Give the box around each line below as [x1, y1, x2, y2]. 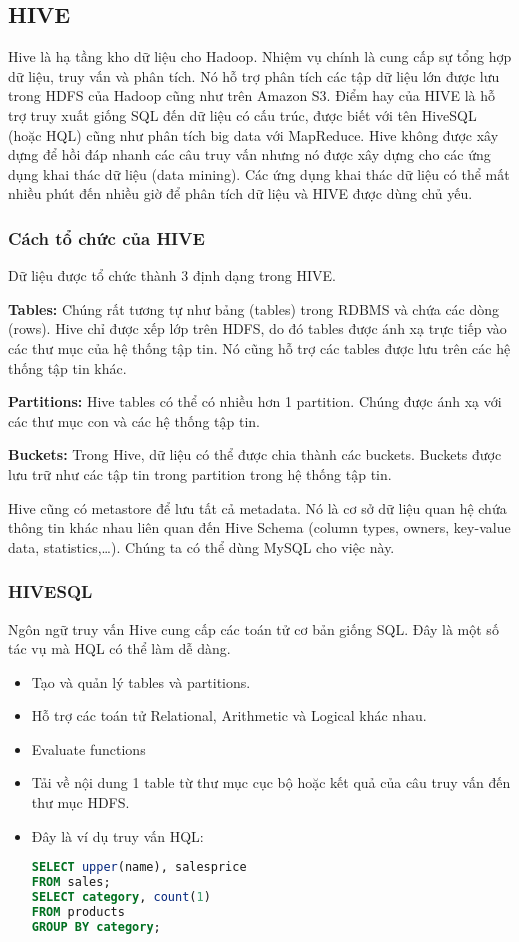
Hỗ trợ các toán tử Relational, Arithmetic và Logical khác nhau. [31, 705, 427, 726]
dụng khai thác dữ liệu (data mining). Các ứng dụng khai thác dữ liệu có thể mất [8, 163, 510, 184]
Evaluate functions [31, 738, 146, 759]
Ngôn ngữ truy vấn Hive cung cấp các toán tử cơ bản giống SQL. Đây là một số [8, 618, 499, 639]
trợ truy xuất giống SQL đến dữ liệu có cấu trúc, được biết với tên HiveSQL [8, 104, 477, 125]
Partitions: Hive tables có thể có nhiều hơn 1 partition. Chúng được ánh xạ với [8, 391, 502, 412]
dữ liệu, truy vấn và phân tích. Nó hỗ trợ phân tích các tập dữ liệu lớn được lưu [8, 65, 500, 86]
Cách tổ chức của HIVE [8, 225, 205, 250]
